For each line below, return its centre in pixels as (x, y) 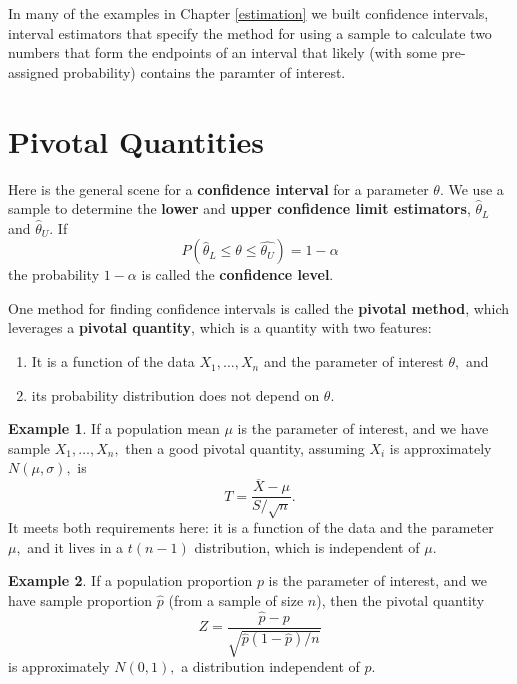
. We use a (471, 188)
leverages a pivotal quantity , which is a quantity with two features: (220, 327)
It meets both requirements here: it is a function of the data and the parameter (251, 527)
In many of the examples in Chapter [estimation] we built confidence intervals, (248, 13)
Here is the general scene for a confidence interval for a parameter (218, 188)
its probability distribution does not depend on (175, 394)
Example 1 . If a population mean (114, 428)
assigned (33, 71)
